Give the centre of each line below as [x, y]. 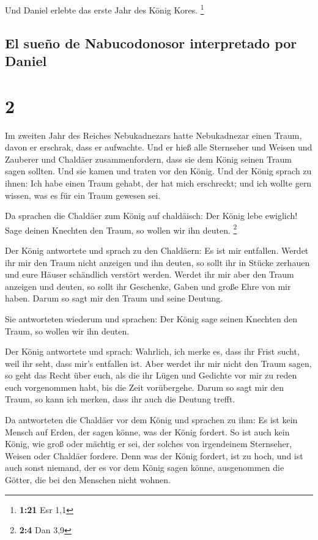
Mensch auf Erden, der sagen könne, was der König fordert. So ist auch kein [147, 431]
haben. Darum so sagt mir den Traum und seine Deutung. [114, 298]
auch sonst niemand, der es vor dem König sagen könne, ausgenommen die [145, 468]
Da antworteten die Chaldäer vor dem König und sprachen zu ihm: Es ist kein [151, 420]
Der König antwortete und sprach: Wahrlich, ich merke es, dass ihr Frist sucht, [152, 351]
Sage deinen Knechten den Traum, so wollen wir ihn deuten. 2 [121, 229]
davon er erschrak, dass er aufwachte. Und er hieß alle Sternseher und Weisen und [159, 147]
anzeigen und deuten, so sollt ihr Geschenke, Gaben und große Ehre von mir [148, 286]
